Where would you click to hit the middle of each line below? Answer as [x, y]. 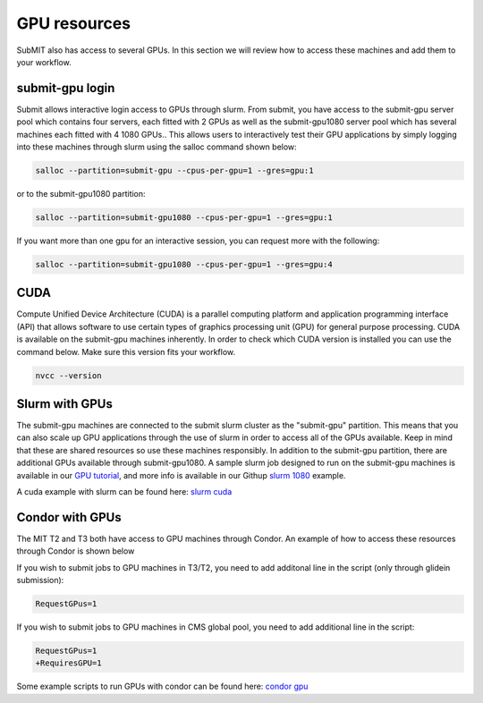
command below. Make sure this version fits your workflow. [126, 351]
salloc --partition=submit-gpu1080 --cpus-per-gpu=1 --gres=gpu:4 [184, 264]
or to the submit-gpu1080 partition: [81, 193]
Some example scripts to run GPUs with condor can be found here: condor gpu [162, 686]
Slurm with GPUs [65, 404]
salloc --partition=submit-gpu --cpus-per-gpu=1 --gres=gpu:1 [174, 170]
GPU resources [74, 23]
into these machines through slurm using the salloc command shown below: [157, 147]
